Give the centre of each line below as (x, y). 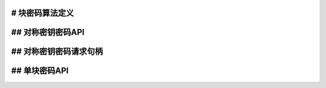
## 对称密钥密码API (48, 32)
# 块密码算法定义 (43, 13)
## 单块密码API (40, 71)
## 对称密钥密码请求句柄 (57, 52)
